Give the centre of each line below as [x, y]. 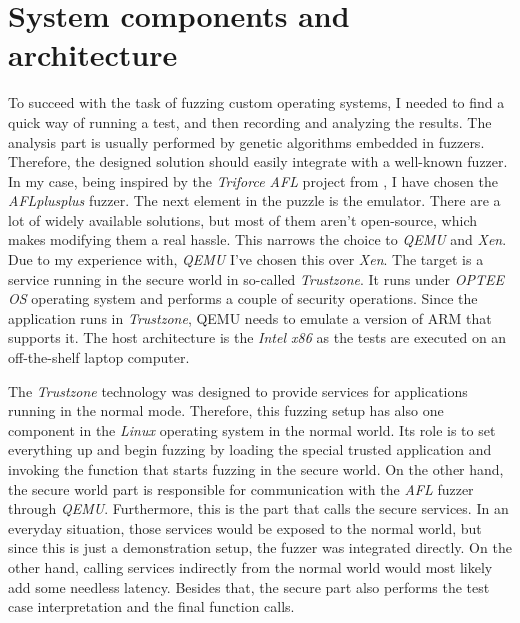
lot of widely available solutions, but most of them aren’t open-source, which [242, 219]
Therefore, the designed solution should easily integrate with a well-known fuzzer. [258, 161]
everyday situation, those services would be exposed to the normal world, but [245, 527]
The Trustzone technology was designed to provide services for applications [238, 390]
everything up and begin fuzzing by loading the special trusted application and [250, 449]
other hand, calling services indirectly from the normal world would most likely [250, 566]
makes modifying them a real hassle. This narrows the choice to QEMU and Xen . [257, 239]
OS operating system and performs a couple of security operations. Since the [243, 298]
